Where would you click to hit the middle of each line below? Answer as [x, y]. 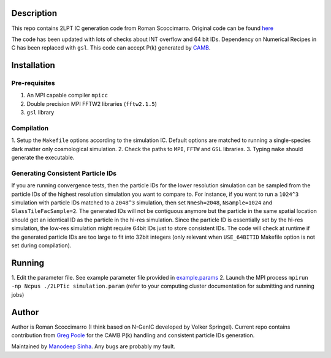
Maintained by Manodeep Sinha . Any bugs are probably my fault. [93, 346]
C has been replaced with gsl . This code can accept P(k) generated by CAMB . [111, 48]
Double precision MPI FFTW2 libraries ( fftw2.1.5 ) [92, 103]
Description [34, 13]
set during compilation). [41, 245]
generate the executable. [43, 158]
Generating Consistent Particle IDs [64, 173]
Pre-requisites [33, 83]
